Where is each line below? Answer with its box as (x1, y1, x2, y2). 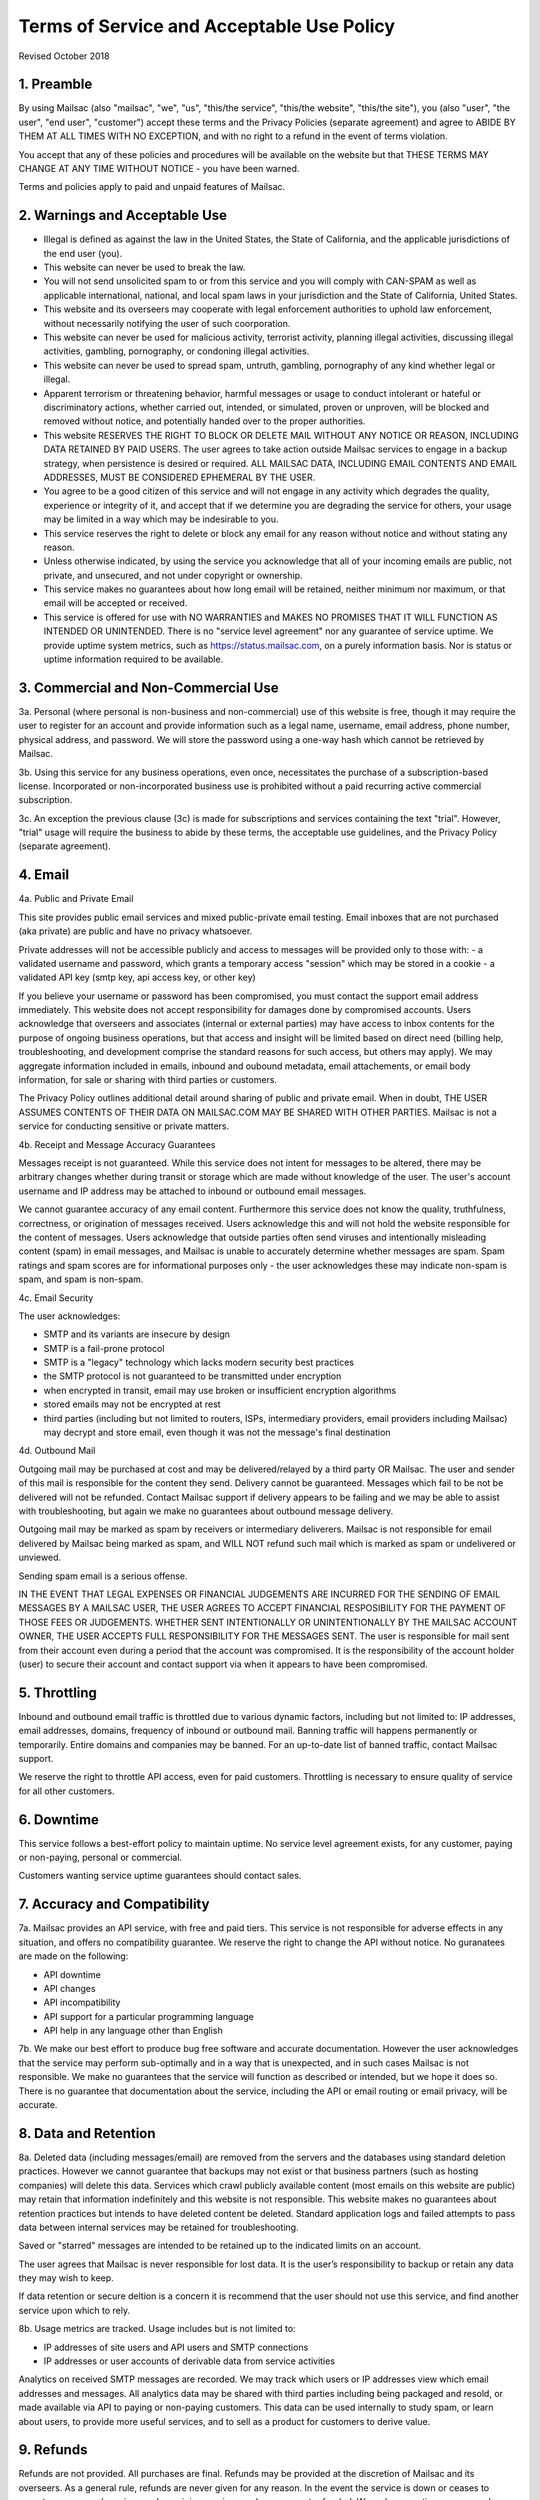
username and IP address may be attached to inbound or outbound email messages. (18, 1185, 367, 1197)
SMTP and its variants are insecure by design (43, 1328, 230, 1340)
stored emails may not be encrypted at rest (43, 1398, 221, 1410)
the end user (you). (43, 247, 123, 259)
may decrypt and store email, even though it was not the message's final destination (43, 1426, 391, 1439)
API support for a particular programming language (43, 2010, 254, 2022)
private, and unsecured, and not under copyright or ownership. (43, 569, 303, 581)
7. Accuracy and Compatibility (18, 1896, 210, 1913)
